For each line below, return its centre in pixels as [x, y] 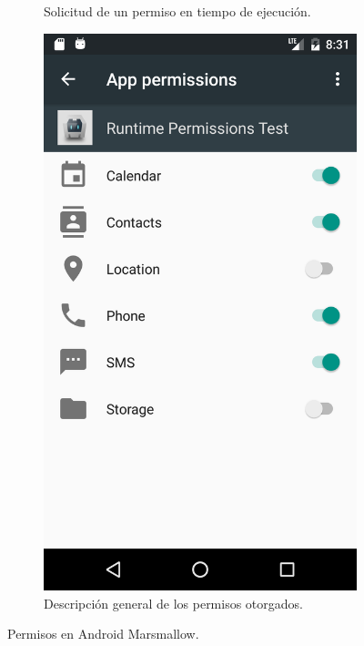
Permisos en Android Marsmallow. [103, 634]
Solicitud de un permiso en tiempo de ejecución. [177, 11]
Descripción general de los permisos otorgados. [173, 603]
